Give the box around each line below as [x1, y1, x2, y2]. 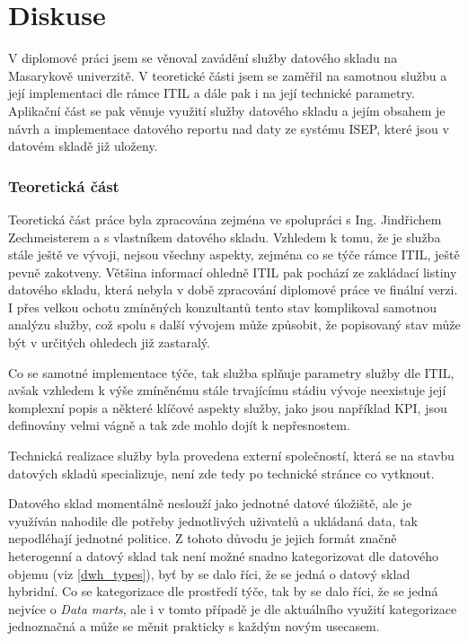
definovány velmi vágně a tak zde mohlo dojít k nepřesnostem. [8, 416, 350, 435]
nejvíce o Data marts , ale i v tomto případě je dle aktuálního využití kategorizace [8, 599, 457, 618]
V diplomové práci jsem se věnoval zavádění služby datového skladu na [8, 48, 398, 67]
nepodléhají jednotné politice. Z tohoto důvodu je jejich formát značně [8, 529, 397, 548]
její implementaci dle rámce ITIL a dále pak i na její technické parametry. [8, 83, 415, 102]
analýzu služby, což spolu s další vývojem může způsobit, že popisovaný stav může [8, 315, 461, 334]
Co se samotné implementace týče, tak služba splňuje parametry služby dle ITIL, [8, 363, 455, 382]
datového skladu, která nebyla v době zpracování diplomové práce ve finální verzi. [8, 280, 458, 299]
